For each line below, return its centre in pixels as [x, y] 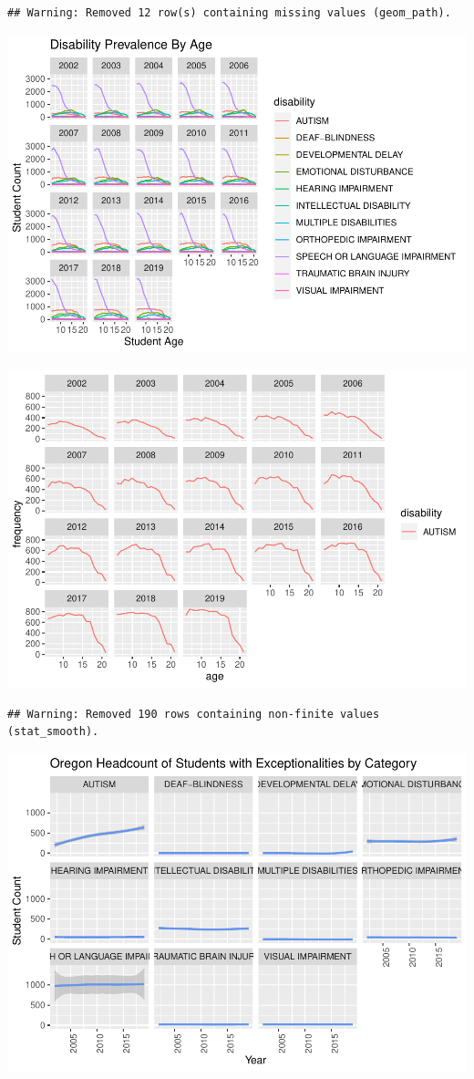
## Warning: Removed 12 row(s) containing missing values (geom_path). [229, 13]
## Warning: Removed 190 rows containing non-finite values [194, 714]
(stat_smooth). [53, 732]
